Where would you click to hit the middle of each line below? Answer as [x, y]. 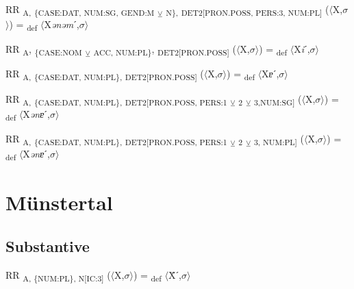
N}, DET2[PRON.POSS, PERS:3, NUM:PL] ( [248, 10]
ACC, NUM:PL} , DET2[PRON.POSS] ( [165, 50]
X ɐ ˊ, [270, 74]
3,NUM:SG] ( [278, 99]
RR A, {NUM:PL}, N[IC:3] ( [58, 275]
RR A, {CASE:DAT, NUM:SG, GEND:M [80, 10]
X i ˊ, [302, 49]
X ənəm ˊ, [62, 24]
